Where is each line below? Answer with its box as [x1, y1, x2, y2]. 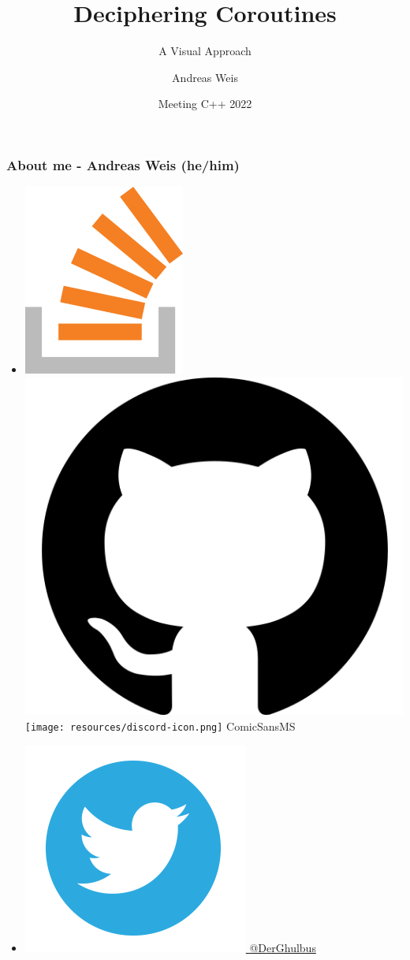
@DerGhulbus [249, 940, 316, 956]
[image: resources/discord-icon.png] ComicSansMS [24, 717, 296, 734]
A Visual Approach [158, 43, 252, 59]
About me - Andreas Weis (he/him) [6, 154, 240, 174]
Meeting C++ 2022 [158, 95, 252, 112]
